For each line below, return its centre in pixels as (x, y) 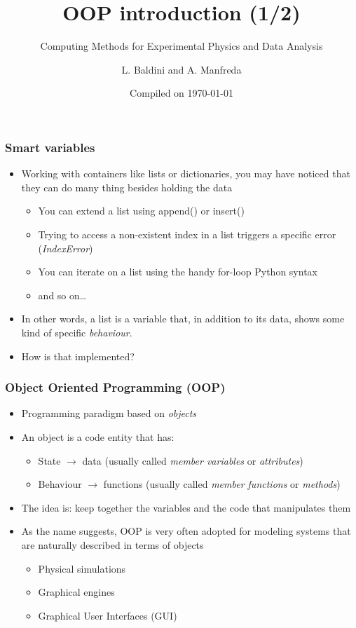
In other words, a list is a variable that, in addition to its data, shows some (183, 319)
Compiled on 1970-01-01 (182, 93)
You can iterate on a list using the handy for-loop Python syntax (178, 272)
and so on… (62, 295)
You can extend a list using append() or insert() (141, 211)
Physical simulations (82, 568)
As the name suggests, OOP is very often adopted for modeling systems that (186, 531)
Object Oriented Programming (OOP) (115, 387)
